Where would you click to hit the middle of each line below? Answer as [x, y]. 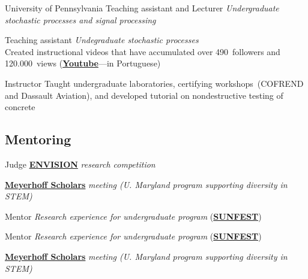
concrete [20, 107]
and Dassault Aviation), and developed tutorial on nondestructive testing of [144, 95]
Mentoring [38, 139]
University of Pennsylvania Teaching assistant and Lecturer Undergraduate [142, 8]
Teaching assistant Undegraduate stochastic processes [102, 40]
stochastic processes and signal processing [80, 19]
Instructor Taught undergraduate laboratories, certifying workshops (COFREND [154, 83]
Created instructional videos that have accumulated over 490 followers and [143, 51]
